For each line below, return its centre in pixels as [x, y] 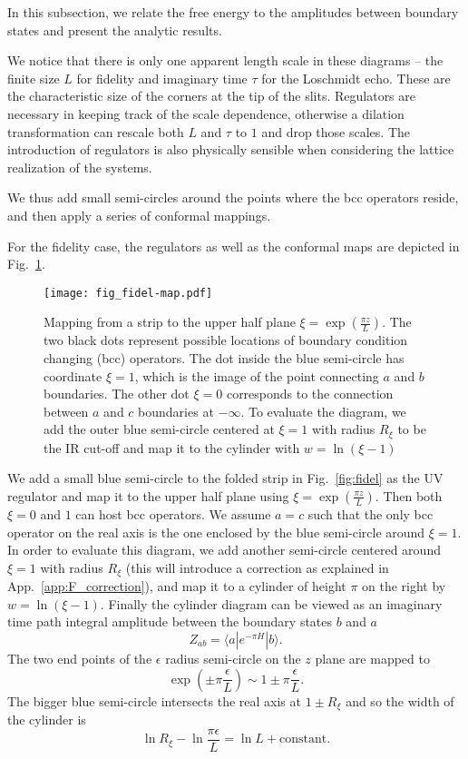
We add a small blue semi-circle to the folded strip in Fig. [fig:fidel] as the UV [225, 478]
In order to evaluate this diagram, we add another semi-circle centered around [224, 550]
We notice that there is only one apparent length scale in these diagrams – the [225, 60]
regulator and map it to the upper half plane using [148, 495]
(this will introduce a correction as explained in [257, 567]
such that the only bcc [370, 513]
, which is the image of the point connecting [257, 375]
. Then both [409, 495]
